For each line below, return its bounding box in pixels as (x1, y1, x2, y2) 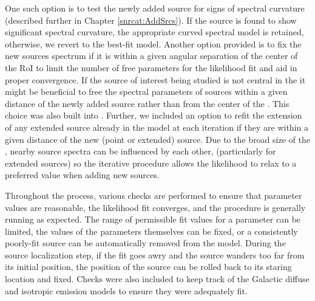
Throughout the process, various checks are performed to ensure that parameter (5, 189, 302, 201)
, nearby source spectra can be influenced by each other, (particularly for (5, 145, 276, 157)
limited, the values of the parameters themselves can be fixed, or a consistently (5, 224, 298, 237)
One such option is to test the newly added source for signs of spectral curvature (5, 2, 305, 14)
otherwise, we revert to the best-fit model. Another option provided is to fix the (5, 37, 302, 50)
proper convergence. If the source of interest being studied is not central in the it (5, 73, 306, 86)
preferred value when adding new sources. (5, 168, 160, 181)
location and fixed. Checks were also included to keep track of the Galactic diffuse (5, 272, 310, 285)
